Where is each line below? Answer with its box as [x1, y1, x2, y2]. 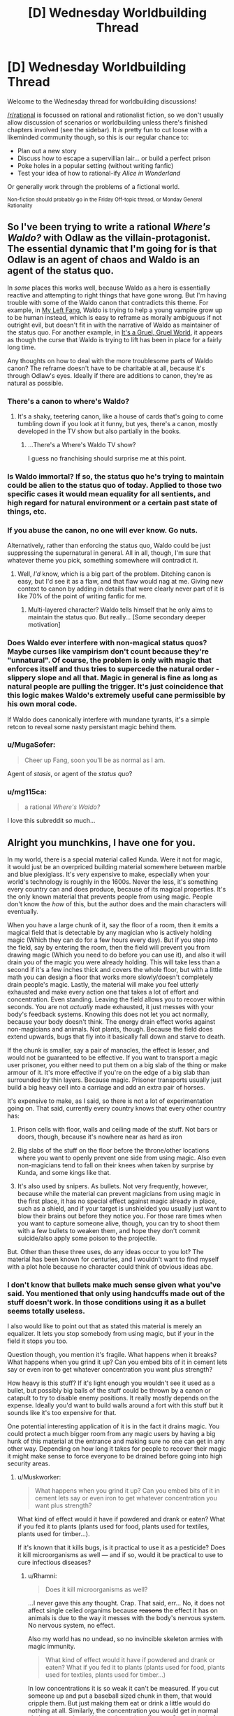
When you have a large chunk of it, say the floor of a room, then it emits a [7, 920, 219, 929]
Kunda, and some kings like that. [17, 1168, 112, 1176]
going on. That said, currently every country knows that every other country [7, 1104, 226, 1112]
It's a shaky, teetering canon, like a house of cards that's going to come [17, 412, 224, 421]
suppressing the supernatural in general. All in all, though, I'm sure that [7, 549, 211, 557]
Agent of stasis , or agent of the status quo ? [7, 769, 133, 778]
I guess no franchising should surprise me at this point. [27, 454, 187, 463]
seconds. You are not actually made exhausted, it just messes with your [7, 1002, 214, 1011]
